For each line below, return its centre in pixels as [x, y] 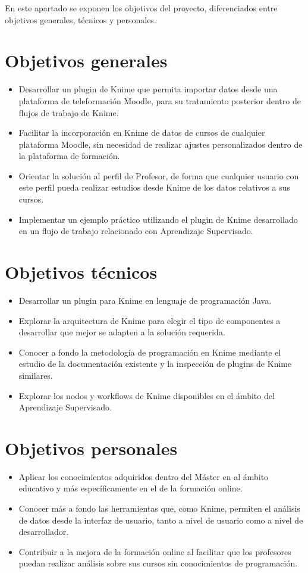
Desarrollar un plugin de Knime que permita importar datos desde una [148, 89]
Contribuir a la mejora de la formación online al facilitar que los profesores [155, 551]
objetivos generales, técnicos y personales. [81, 19]
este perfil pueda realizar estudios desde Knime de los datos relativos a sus [154, 187]
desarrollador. [44, 532]
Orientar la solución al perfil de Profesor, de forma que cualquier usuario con [159, 175]
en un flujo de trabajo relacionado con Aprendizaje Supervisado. [136, 231]
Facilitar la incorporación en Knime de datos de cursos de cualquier [142, 133]
